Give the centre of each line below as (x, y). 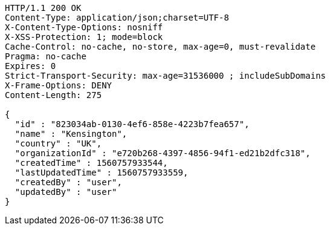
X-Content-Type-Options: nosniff (84, 27)
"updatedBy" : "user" (66, 192)
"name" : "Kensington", (71, 134)
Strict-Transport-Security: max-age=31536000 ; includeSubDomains (166, 76)
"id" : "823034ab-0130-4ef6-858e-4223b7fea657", (132, 124)
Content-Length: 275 (53, 95)
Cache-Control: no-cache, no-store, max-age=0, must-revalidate (160, 47)
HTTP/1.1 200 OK (43, 8)
